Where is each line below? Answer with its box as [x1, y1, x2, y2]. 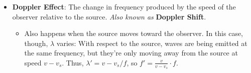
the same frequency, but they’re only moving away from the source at [24, 47, 238, 58]
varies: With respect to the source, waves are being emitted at [56, 37, 247, 48]
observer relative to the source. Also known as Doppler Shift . [12, 11, 206, 21]
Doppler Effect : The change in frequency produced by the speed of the [12, 1, 236, 11]
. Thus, [62, 57, 84, 67]
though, [24, 37, 48, 48]
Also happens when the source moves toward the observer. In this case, [24, 28, 243, 38]
